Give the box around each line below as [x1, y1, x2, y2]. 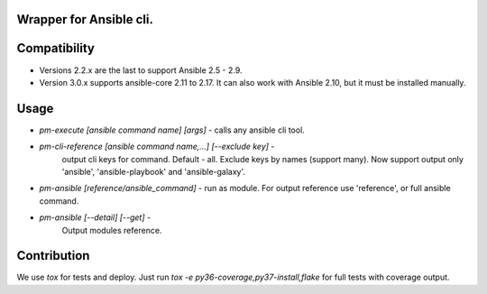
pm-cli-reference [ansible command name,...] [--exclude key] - [39, 141, 275, 152]
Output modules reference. [61, 225, 162, 235]
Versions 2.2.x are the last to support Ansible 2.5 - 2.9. [39, 64, 243, 76]
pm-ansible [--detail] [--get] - [39, 212, 152, 223]
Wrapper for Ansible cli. [16, 12, 153, 27]
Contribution [16, 248, 90, 263]
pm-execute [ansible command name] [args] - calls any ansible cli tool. [39, 124, 306, 135]
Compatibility [16, 41, 95, 56]
